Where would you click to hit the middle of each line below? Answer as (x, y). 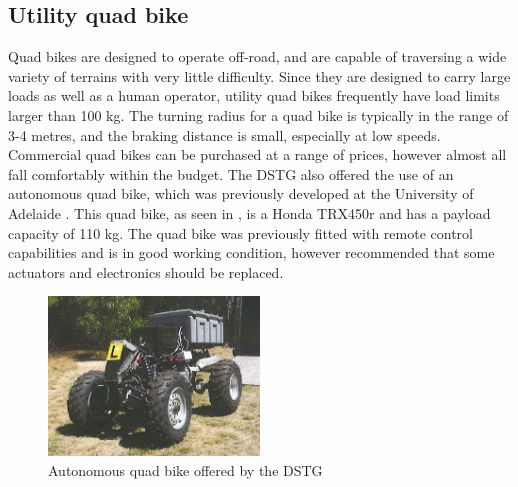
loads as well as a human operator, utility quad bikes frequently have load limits (254, 95)
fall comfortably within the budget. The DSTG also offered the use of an (231, 173)
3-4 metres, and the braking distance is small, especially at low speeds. (224, 134)
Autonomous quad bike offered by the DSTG (185, 469)
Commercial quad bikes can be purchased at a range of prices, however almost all (257, 154)
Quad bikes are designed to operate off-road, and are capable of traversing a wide (257, 56)
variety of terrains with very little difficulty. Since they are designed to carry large (259, 75)
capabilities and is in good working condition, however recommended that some (251, 252)
